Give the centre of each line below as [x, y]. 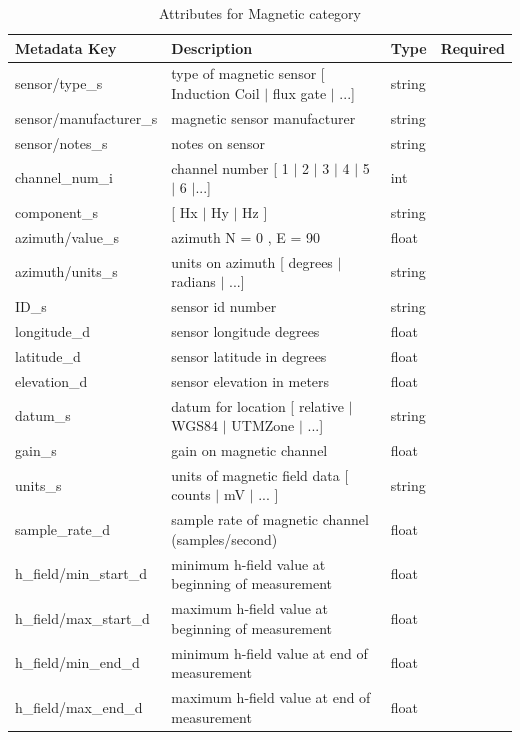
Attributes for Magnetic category [260, 13]
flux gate [299, 93]
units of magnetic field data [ [260, 474]
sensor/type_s [59, 83]
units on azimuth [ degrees [252, 261]
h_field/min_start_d [81, 573]
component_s [56, 212]
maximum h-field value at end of [271, 696]
